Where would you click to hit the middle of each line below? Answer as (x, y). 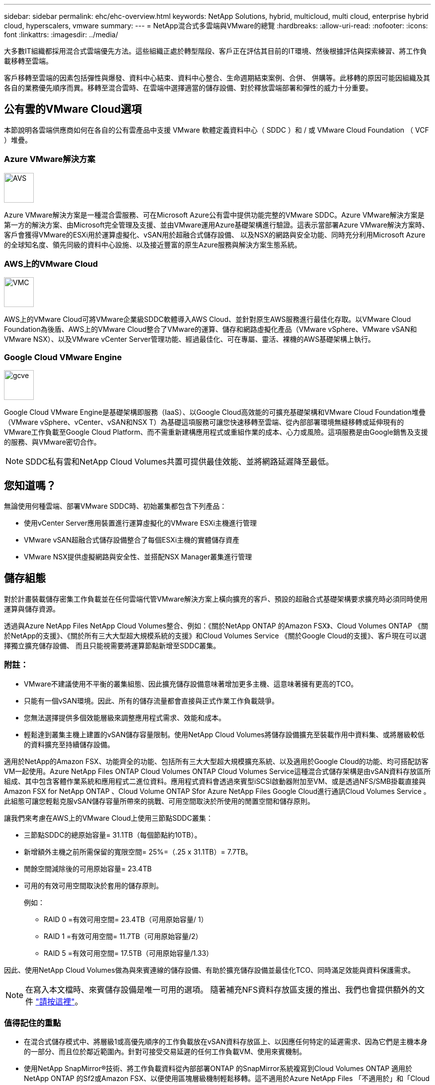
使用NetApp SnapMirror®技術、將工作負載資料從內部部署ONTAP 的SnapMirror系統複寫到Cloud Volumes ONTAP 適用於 (218, 1069)
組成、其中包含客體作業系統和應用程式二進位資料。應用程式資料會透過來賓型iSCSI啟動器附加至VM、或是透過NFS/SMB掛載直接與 (215, 781)
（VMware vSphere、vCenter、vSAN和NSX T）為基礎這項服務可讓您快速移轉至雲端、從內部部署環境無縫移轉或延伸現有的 (204, 422)
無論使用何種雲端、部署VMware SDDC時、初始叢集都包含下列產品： (115, 506)
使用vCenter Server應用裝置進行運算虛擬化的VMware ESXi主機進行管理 (140, 523)
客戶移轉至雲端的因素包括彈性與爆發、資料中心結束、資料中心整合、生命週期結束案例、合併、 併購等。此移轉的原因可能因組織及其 (217, 78)
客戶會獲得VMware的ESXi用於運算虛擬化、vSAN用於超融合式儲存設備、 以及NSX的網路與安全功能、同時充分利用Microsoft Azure (215, 234)
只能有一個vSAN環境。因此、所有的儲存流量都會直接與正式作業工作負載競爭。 (151, 700)
